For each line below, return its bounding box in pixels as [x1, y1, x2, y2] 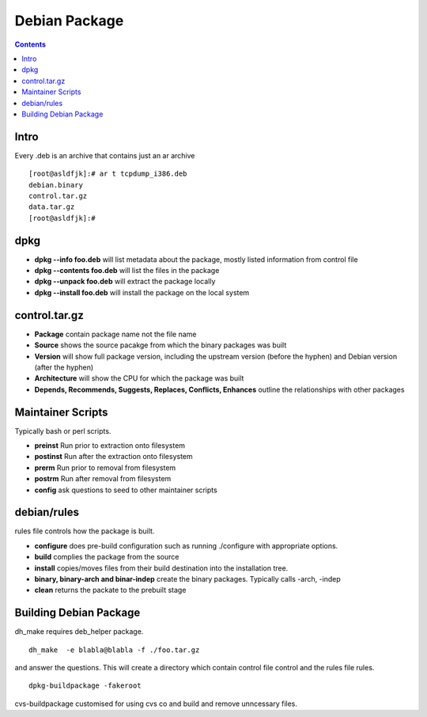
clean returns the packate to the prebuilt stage [34, 586, 187, 595]
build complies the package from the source [34, 552, 179, 562]
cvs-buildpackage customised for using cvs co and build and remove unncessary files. [14, 699, 298, 708]
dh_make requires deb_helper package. [14, 627, 144, 636]
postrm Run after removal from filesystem [34, 474, 172, 484]
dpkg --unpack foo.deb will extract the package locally [34, 277, 216, 286]
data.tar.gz [28, 203, 75, 211]
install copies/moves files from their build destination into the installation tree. [34, 563, 289, 573]
